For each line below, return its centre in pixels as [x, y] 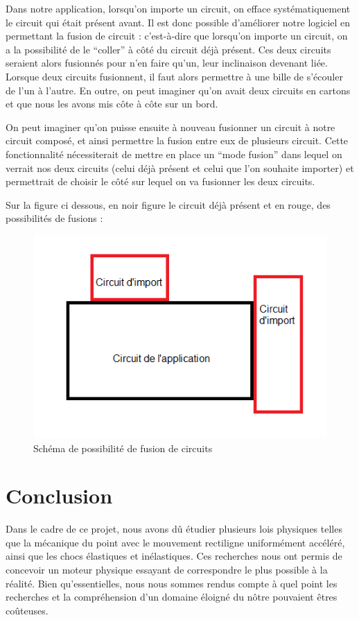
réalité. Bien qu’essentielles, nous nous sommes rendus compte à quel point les [172, 583]
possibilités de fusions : [54, 218]
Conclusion [59, 496]
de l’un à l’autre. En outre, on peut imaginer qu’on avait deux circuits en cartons [178, 90]
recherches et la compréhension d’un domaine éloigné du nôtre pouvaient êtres [172, 597]
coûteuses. [27, 610]
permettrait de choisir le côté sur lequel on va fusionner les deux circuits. [160, 181]
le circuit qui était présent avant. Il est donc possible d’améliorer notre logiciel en [178, 22]
